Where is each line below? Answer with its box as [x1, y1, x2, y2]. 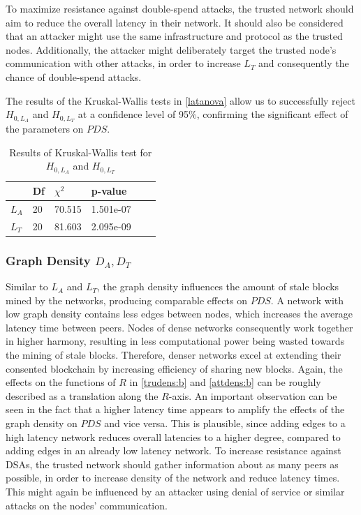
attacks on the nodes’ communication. [6, 498, 168, 512]
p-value [91, 184, 127, 198]
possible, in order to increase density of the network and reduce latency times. [6, 470, 340, 485]
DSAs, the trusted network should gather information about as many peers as [6, 456, 339, 471]
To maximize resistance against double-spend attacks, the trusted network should [6, 1, 354, 15]
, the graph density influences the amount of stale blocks [97, 279, 339, 294]
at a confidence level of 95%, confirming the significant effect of [78, 107, 348, 121]
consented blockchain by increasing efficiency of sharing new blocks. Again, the [6, 361, 343, 375]
